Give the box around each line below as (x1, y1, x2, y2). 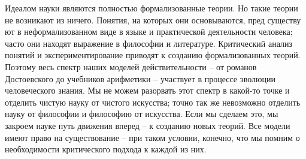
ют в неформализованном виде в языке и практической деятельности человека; (5, 25, 293, 38)
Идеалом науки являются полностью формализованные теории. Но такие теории (5, 2, 298, 14)
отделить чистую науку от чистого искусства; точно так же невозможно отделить (5, 95, 301, 108)
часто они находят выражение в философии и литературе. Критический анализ (5, 37, 292, 49)
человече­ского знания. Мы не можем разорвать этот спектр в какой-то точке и (5, 84, 290, 97)
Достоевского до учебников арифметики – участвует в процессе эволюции (5, 72, 275, 85)
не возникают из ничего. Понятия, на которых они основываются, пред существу (5, 13, 301, 26)
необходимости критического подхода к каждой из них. (5, 143, 207, 155)
